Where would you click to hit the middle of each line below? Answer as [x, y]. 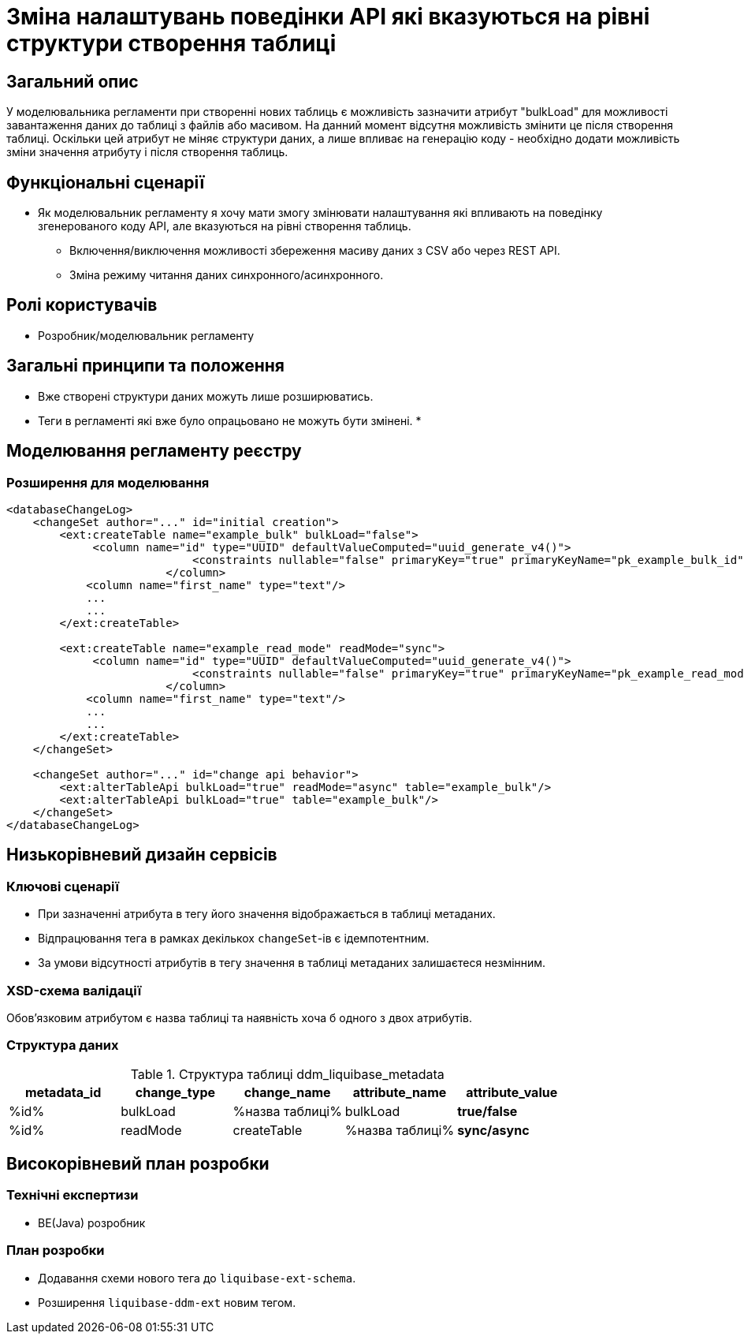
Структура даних [63, 1045]
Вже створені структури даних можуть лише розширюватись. [206, 396]
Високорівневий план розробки [138, 1164]
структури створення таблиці [171, 43]
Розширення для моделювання [108, 482]
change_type [175, 1092]
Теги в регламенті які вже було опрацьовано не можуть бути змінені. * [230, 420]
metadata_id [63, 1092]
